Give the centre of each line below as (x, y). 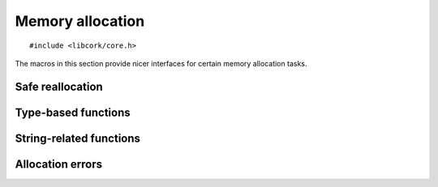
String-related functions (78, 138)
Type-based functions (73, 112)
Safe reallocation (59, 86)
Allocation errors (59, 164)
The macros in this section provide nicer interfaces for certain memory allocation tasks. (161, 63)
